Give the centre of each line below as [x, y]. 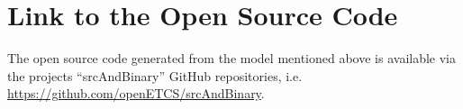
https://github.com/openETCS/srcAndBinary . [136, 93]
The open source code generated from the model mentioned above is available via [232, 58]
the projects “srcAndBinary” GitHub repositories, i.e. [155, 75]
